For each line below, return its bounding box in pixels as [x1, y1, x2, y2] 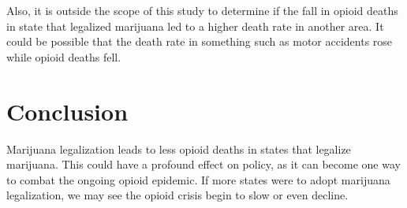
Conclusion [6, 95, 129, 127]
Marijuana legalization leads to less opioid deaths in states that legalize [6, 140, 351, 157]
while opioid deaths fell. [6, 48, 121, 65]
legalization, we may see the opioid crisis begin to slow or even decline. [6, 187, 349, 203]
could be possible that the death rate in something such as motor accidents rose [6, 33, 393, 50]
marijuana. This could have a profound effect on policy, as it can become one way [6, 156, 401, 173]
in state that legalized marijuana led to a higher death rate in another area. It [6, 17, 384, 34]
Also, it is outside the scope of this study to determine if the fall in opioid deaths [6, 2, 398, 18]
